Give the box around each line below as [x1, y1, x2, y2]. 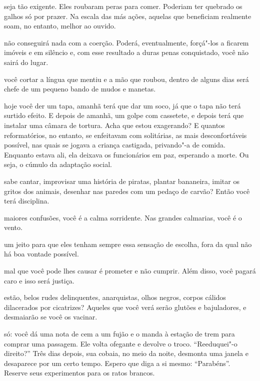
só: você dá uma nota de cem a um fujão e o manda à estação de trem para [4, 328, 235, 339]
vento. [4, 222, 22, 232]
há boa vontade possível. [4, 248, 79, 259]
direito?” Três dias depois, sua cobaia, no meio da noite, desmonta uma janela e [4, 348, 248, 358]
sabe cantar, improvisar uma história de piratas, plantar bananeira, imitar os [4, 175, 239, 186]
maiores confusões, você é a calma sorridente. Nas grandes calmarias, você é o [4, 212, 242, 222]
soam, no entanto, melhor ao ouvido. [4, 20, 116, 31]
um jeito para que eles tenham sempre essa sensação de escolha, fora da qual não [4, 238, 252, 249]
